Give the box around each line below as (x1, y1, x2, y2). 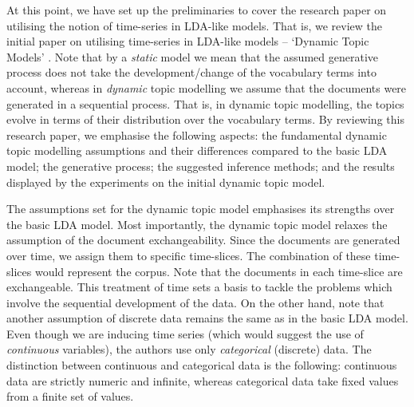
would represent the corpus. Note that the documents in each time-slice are (34, 263, 403, 279)
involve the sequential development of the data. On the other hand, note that (6, 294, 384, 310)
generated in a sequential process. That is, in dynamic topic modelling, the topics (6, 95, 404, 112)
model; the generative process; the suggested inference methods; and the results (6, 157, 395, 174)
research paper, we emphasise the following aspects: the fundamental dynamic (6, 126, 387, 143)
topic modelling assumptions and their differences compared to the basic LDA (6, 142, 388, 159)
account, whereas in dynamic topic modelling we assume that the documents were (6, 79, 407, 96)
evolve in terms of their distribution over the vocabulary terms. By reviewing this (6, 111, 404, 128)
